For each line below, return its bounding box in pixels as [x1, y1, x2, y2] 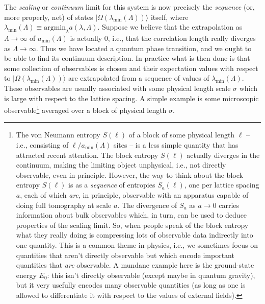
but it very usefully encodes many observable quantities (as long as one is [16, 279, 246, 290]
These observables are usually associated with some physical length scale [4, 82, 231, 93]
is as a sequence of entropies [68, 179, 155, 190]
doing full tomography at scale [16, 199, 112, 210]
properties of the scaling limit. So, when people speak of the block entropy [16, 219, 249, 230]
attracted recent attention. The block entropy [16, 149, 158, 160]
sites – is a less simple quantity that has [113, 139, 238, 150]
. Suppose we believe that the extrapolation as [97, 21, 243, 32]
